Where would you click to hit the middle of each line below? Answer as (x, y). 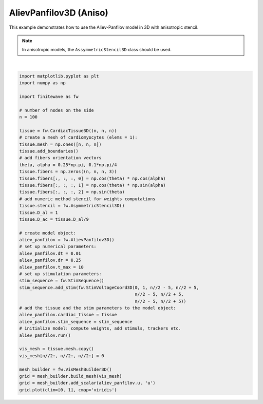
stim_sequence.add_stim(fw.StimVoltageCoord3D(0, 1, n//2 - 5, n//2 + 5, (109, 287)
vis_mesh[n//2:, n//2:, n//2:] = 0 (62, 356)
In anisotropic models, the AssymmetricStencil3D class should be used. (97, 50)
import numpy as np (42, 83)
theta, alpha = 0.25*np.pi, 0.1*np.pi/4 (68, 165)
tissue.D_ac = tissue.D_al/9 (54, 219)
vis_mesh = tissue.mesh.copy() (57, 349)
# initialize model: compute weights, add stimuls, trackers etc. (100, 328)
